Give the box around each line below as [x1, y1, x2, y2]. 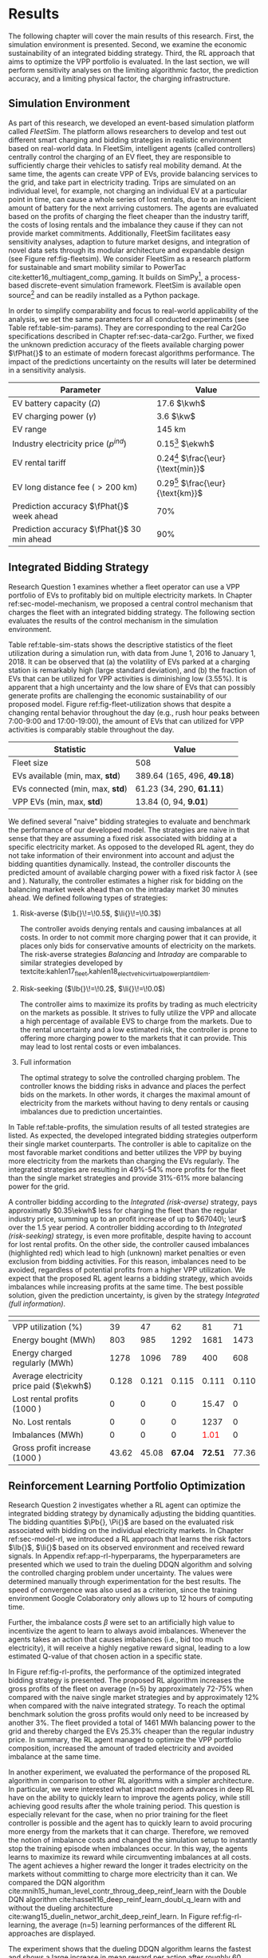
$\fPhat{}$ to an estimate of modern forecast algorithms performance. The [8, 348, 255, 358]
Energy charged [12, 1347, 73, 1358]
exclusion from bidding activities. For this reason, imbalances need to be [8, 1256, 246, 1266]
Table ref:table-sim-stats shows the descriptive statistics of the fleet [8, 640, 233, 649]
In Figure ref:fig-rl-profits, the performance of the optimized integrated [8, 1667, 242, 1677]
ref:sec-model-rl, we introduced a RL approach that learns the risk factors [8, 1535, 252, 1544]
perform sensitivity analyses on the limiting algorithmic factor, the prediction [8, 65, 259, 74]
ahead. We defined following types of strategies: [8, 892, 168, 903]
